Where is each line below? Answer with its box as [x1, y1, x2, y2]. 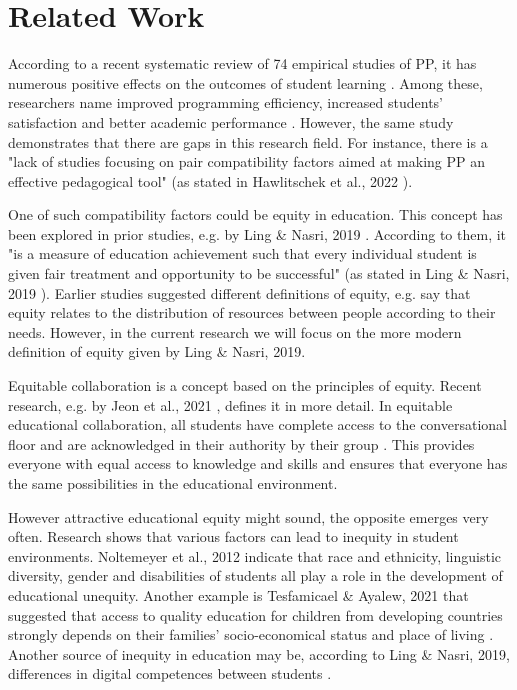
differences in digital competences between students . [8, 663, 332, 684]
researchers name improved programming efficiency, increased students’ [8, 92, 444, 113]
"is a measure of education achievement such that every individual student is [8, 243, 477, 264]
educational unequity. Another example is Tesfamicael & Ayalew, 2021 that [8, 584, 469, 605]
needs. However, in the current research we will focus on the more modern [8, 321, 462, 342]
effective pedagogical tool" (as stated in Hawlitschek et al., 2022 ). [8, 170, 413, 191]
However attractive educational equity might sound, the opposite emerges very [8, 506, 489, 527]
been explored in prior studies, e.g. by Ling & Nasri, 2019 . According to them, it [8, 223, 507, 244]
